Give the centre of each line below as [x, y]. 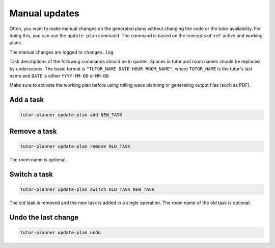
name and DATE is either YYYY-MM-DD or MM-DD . [60, 76]
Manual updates [45, 13]
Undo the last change [44, 217]
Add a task [27, 100]
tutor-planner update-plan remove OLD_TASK [75, 146]
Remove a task [33, 131]
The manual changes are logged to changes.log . [62, 52]
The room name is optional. [38, 159]
